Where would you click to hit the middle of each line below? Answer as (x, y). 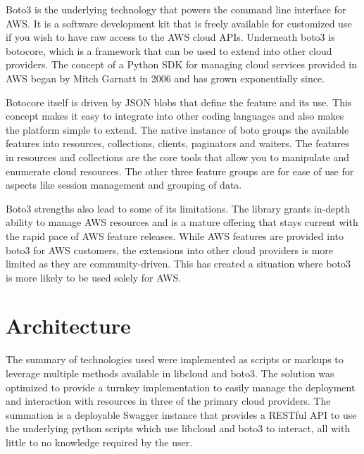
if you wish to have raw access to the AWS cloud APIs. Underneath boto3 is (170, 37)
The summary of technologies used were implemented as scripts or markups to (175, 359)
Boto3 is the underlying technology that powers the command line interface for (176, 9)
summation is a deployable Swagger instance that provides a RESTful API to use (181, 414)
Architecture (68, 326)
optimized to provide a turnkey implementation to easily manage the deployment (181, 387)
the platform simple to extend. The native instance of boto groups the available (177, 129)
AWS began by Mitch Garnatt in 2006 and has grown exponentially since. (165, 78)
